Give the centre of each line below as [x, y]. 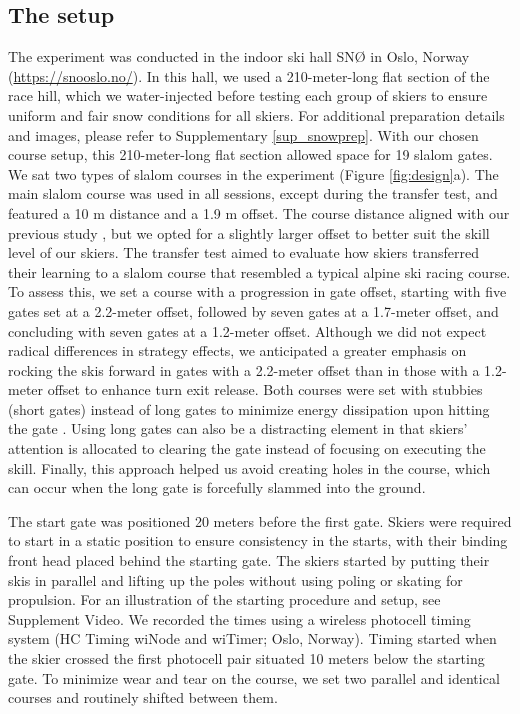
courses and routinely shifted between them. [143, 697]
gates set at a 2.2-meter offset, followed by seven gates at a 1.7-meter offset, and [253, 310]
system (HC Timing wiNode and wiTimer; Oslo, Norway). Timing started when [252, 638]
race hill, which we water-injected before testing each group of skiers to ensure [248, 95]
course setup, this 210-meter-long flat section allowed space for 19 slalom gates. [250, 154]
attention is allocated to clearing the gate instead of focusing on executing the [247, 448]
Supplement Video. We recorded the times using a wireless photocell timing [239, 618]
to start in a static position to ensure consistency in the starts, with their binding [258, 540]
